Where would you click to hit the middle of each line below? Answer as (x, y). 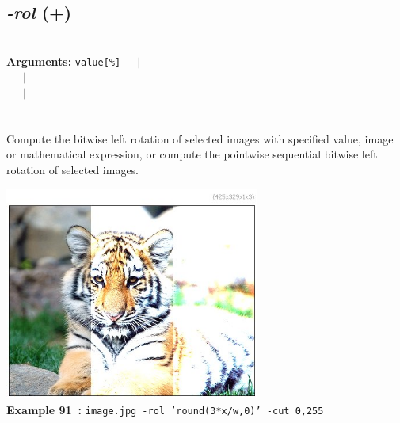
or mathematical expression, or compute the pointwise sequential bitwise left (192, 154)
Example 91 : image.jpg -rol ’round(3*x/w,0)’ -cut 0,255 (165, 409)
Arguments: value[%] (64, 61)
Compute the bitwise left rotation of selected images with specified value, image (200, 138)
